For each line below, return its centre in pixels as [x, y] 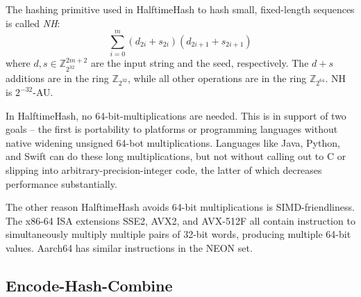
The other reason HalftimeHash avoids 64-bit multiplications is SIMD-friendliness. [180, 207]
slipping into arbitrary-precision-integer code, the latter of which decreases [164, 170]
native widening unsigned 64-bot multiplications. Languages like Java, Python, [173, 142]
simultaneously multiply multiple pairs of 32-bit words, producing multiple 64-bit [178, 234]
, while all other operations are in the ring [217, 78]
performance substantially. [61, 183]
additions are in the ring [57, 78]
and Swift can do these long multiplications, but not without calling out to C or [176, 156]
